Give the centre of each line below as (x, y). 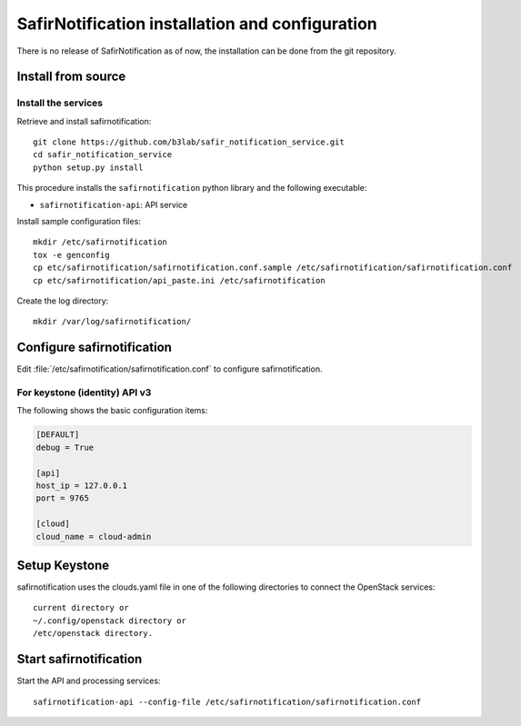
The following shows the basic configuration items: (112, 411)
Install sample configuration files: (79, 222)
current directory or (81, 608)
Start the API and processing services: (89, 681)
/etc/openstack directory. (93, 633)
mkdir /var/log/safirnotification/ (112, 322)
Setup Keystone (63, 565)
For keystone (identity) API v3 (84, 393)
